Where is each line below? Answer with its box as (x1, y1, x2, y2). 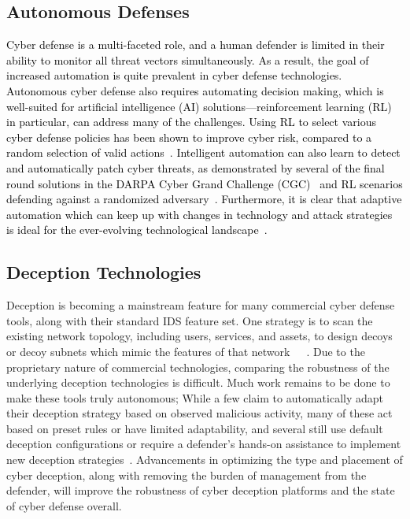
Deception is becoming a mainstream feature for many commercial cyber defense (6, 297, 395, 313)
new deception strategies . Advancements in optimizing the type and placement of (6, 451, 403, 468)
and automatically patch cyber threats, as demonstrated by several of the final (6, 159, 385, 176)
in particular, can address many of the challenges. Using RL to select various (6, 113, 376, 130)
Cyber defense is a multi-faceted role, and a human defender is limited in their (6, 36, 385, 53)
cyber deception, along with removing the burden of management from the (6, 466, 367, 483)
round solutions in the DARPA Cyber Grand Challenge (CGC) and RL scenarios (6, 175, 403, 191)
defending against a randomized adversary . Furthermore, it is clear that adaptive (6, 191, 402, 207)
